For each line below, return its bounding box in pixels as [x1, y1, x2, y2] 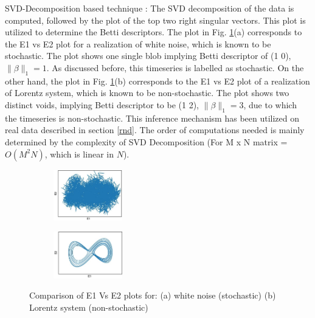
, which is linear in [44, 147, 114, 160]
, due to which [243, 98, 297, 111]
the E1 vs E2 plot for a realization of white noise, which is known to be [5, 37, 271, 50]
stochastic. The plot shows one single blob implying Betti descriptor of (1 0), [5, 49, 291, 62]
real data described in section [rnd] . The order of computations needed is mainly [5, 123, 305, 136]
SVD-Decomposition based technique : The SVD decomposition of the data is [5, 2, 294, 14]
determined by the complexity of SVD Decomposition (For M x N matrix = [5, 135, 288, 148]
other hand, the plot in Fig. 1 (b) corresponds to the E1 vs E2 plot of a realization [5, 74, 310, 87]
